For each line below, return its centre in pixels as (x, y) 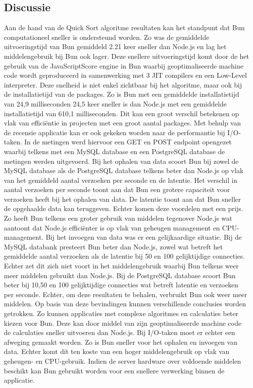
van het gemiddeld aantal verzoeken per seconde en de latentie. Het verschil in (121, 180)
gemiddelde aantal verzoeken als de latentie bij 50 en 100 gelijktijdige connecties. (125, 256)
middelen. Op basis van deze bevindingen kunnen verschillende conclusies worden (125, 304)
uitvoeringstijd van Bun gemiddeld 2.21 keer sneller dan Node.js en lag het (115, 46)
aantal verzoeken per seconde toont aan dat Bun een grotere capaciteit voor (117, 189)
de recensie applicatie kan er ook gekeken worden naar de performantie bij (115, 132)
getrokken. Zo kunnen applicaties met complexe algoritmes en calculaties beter (121, 313)
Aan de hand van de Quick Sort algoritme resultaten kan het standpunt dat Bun (124, 27)
